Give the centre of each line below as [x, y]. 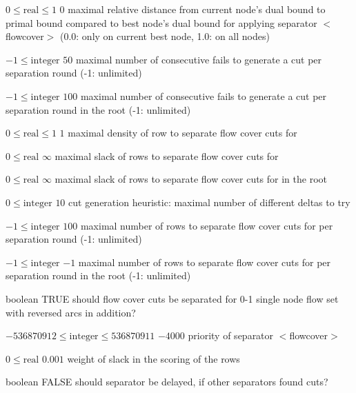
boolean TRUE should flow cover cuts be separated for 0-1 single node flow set [172, 298]
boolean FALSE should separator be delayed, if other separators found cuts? [167, 382]
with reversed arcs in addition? [71, 312]
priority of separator [231, 335]
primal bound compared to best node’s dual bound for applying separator [161, 22]
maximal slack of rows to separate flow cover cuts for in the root [191, 179]
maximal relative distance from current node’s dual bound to [197, 9]
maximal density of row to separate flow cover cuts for [182, 133]
